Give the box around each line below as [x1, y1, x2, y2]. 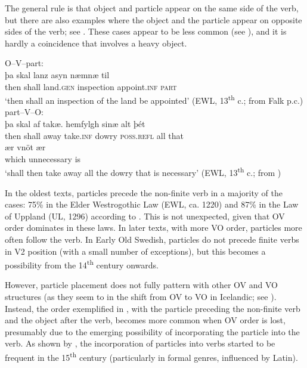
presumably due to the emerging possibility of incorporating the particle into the [5, 325, 300, 338]
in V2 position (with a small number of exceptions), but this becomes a [5, 245, 266, 257]
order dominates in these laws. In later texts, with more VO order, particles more [5, 221, 302, 234]
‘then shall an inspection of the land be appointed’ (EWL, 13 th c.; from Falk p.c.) [5, 92, 303, 106]
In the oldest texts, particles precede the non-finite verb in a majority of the [5, 186, 283, 199]
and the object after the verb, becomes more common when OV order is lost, [5, 314, 286, 326]
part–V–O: [5, 106, 44, 118]
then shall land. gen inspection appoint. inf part [5, 80, 177, 92]
